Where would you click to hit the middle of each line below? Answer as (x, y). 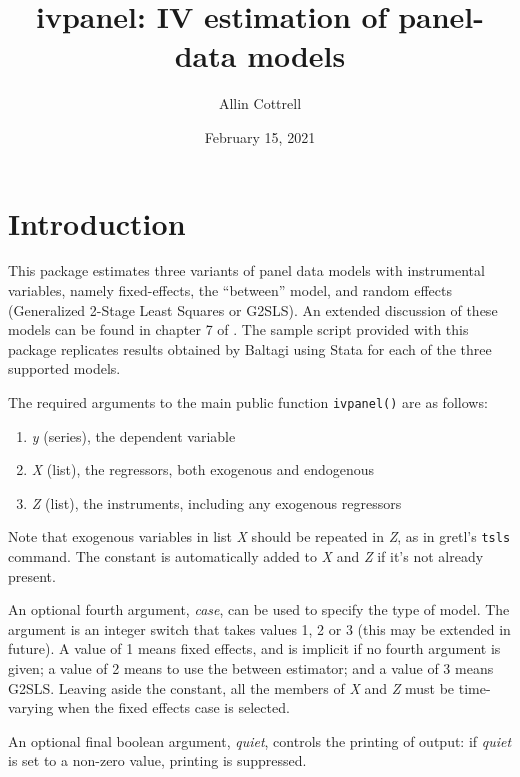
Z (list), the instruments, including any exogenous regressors (216, 502)
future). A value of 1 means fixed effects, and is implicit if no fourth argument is (254, 648)
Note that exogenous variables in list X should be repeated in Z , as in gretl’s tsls (259, 536)
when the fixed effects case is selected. (173, 707)
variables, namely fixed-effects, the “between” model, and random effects (230, 290)
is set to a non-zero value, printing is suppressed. (157, 760)
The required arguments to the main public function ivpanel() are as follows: (248, 402)
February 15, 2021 (260, 136)
